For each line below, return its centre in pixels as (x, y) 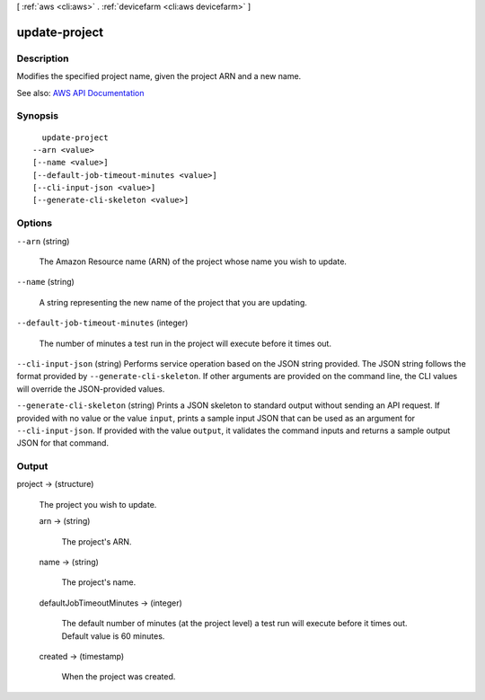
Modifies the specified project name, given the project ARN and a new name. (159, 76)
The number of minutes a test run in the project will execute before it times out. (185, 343)
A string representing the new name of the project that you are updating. (173, 302)
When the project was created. (119, 677)
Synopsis (37, 116)
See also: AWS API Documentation (80, 93)
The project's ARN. (97, 541)
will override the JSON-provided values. (91, 389)
